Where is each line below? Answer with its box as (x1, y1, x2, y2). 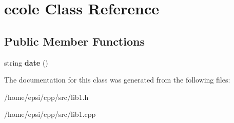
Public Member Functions (4, 33, 145, 49)
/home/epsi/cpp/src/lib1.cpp (4, 109, 96, 119)
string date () (4, 57, 48, 68)
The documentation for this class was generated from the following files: (4, 74, 230, 85)
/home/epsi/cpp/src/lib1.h (4, 91, 89, 102)
